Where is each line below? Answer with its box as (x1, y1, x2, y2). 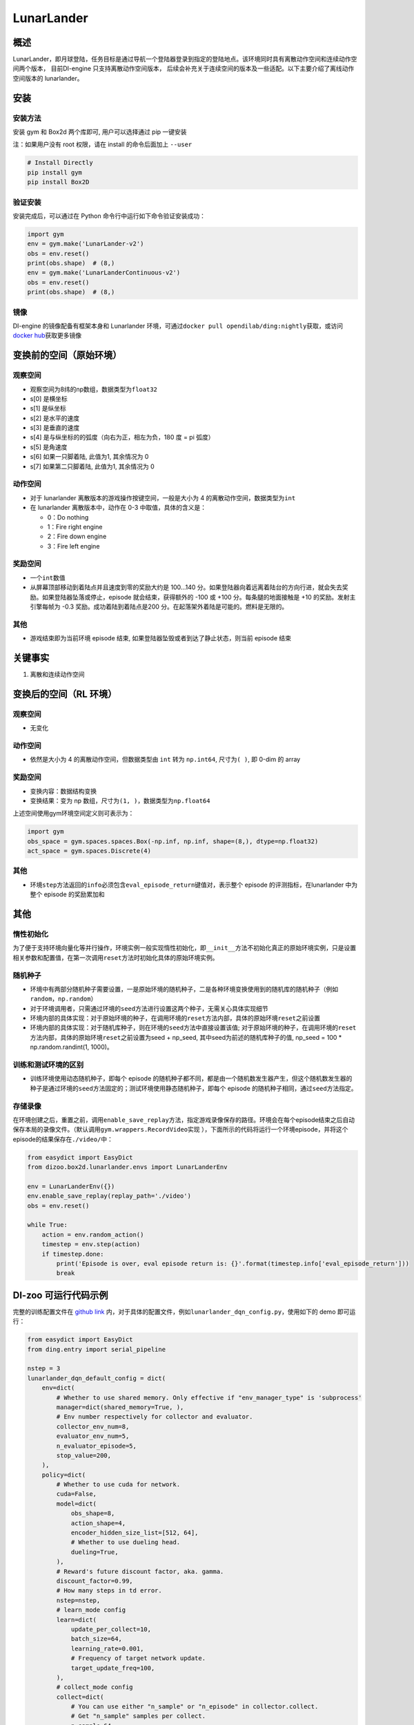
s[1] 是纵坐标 (30, 404, 67, 413)
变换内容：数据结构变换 (30, 787, 97, 795)
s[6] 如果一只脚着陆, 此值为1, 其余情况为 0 (30, 453, 149, 461)
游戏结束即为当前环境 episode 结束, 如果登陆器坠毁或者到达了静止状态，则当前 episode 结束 (30, 634, 292, 642)
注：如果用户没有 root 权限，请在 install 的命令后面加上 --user (12, 140, 193, 148)
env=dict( (41, 1384, 75, 1392)
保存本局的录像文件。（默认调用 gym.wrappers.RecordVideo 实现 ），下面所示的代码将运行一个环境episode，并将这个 (12, 1125, 348, 1134)
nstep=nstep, (56, 1596, 101, 1604)
